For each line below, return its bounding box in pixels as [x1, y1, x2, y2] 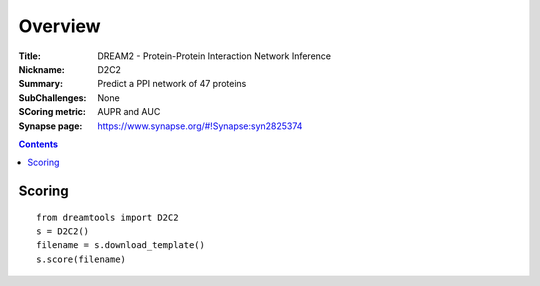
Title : [18, 50, 42, 62]
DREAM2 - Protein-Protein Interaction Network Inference [97, 50, 332, 62]
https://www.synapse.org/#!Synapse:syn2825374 [97, 120, 303, 132]
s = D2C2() [36, 226, 90, 237]
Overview [18, 15, 101, 37]
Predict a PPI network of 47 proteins [97, 78, 247, 90]
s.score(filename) [36, 253, 127, 265]
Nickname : [18, 63, 65, 75]
